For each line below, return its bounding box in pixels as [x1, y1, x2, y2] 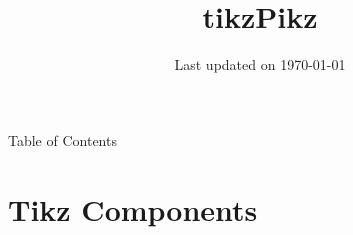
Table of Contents [8, 129, 117, 150]
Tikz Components [8, 188, 258, 229]
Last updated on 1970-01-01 [174, 54, 346, 75]
